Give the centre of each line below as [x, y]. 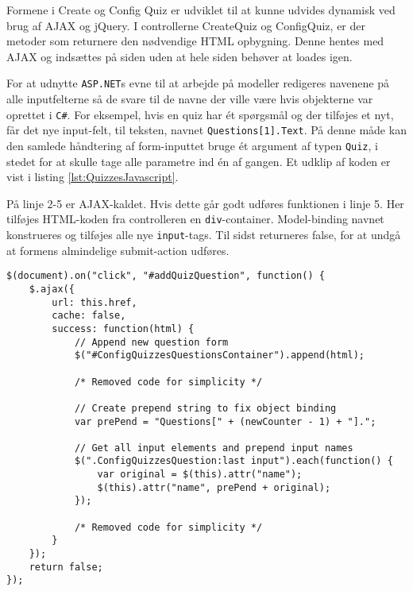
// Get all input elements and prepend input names [214, 448]
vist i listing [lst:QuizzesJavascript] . [93, 177]
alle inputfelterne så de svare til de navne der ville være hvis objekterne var [190, 99]
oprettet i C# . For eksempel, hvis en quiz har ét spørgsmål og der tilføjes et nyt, [200, 114]
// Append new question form [151, 342]
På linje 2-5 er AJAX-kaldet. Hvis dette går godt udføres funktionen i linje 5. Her [205, 203]
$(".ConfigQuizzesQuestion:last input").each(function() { [234, 461]
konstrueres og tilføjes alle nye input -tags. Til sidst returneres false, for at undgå [204, 235]
